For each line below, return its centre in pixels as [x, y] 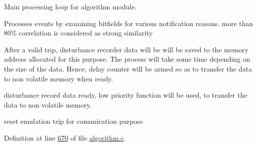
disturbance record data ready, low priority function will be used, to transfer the [126, 95]
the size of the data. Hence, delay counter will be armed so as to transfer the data [128, 68]
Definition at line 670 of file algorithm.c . [65, 137]
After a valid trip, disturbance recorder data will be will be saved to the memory [126, 49]
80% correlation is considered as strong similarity [78, 33]
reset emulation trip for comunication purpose [74, 121]
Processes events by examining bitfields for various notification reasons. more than [128, 23]
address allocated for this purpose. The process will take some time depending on [127, 59]
